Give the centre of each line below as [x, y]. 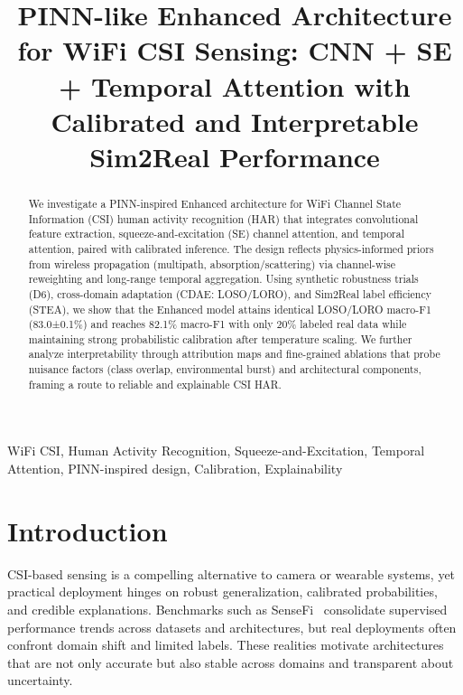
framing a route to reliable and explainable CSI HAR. [155, 384]
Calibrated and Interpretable [235, 121]
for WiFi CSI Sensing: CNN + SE [235, 50]
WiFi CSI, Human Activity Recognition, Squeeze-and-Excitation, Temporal [216, 451]
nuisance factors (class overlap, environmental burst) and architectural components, [225, 369]
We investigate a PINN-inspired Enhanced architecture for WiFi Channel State [215, 203]
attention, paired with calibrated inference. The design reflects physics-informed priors [231, 248]
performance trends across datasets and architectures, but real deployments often [232, 627]
